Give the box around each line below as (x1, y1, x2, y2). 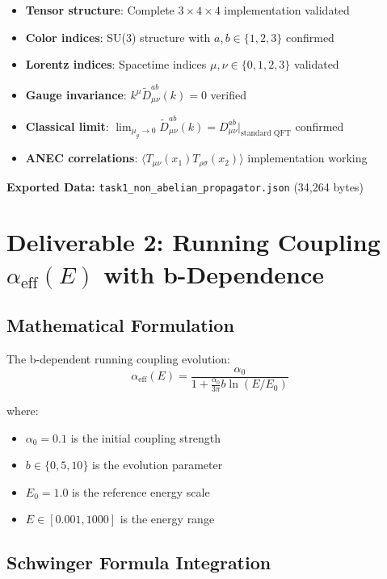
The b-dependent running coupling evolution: (6, 350, 230, 367)
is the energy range (120, 510, 215, 527)
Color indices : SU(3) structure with (25, 28, 211, 45)
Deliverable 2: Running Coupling (6, 225, 381, 258)
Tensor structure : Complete (25, 2, 175, 18)
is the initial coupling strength (70, 429, 221, 446)
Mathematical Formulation (6, 313, 234, 338)
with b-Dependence (103, 257, 325, 290)
